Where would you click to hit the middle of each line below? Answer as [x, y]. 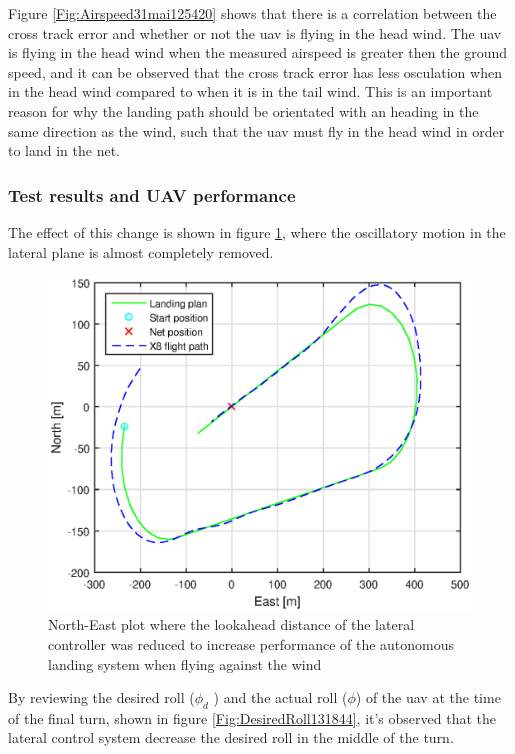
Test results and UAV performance [152, 194]
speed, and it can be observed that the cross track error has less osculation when [255, 71]
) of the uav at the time [428, 697]
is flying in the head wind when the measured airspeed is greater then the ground [258, 52]
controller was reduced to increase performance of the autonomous [251, 643]
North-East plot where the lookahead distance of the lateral [231, 624]
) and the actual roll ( [280, 697]
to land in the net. [64, 150]
